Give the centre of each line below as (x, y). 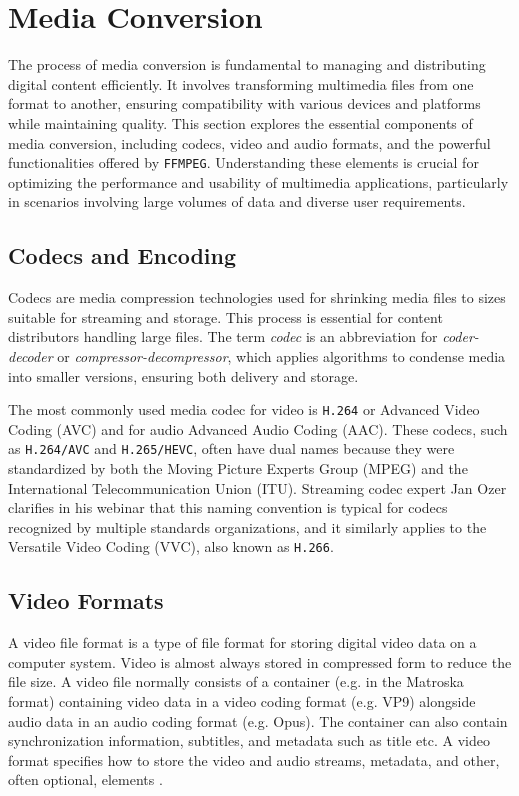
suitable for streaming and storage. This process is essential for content (225, 316)
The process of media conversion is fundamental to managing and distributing (247, 64)
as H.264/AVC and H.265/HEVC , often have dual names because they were (231, 448)
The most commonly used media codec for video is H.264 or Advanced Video (244, 409)
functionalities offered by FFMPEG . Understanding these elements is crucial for (243, 162)
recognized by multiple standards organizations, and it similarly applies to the (247, 526)
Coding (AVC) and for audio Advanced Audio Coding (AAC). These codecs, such (258, 428)
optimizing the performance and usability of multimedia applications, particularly (258, 181)
